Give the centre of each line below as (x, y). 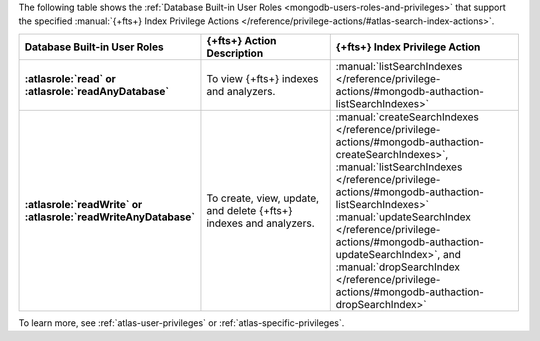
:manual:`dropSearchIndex (397, 267)
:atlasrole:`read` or (70, 78)
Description (235, 53)
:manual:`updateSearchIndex (403, 217)
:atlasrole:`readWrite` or (83, 204)
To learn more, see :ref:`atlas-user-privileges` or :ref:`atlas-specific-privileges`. (181, 322)
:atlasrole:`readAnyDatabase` (97, 91)
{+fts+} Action (241, 40)
